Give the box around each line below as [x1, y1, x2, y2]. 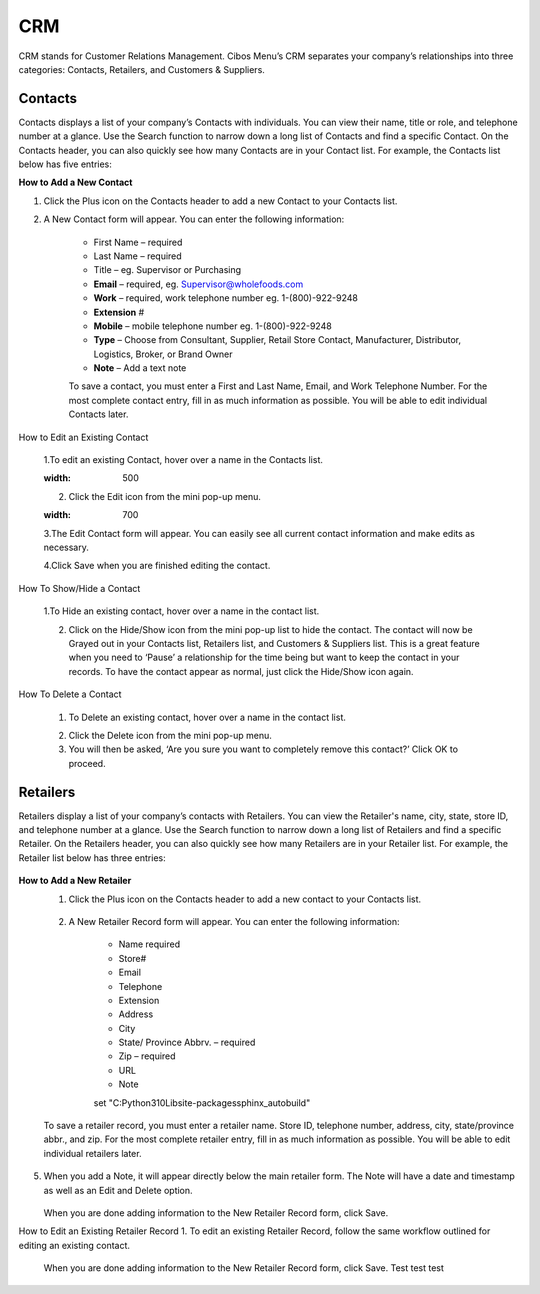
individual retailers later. [43, 1147, 142, 1159]
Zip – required [118, 1050, 176, 1062]
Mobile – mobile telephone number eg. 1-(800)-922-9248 [93, 320, 332, 332]
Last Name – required [93, 250, 182, 262]
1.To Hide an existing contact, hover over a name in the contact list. [43, 605, 320, 617]
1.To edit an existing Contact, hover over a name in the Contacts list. [43, 454, 324, 466]
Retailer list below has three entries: [18, 851, 166, 864]
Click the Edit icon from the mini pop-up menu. [68, 490, 262, 502]
